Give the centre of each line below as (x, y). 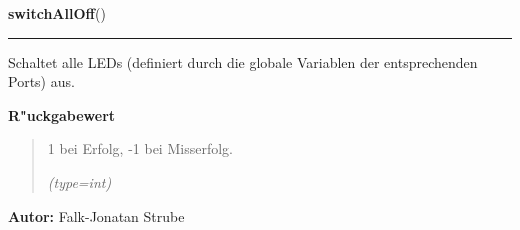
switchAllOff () (57, 13)
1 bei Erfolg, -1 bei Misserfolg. (140, 148)
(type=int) (79, 181)
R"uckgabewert (62, 114)
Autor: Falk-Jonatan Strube (96, 215)
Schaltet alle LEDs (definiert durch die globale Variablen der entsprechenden (243, 61)
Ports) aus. (41, 81)
